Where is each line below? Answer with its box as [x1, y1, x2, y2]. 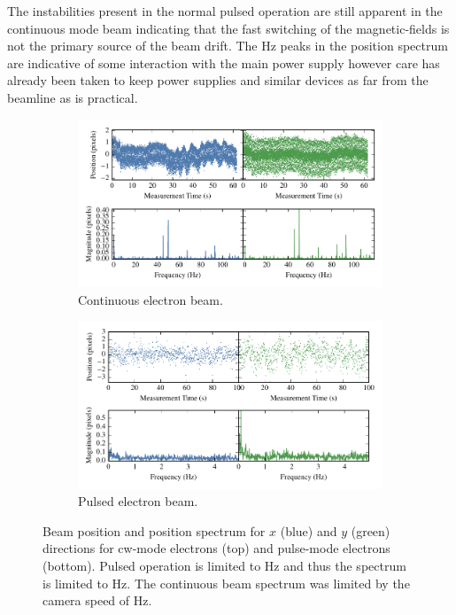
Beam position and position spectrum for [43, 521, 266, 540]
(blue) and [280, 521, 337, 540]
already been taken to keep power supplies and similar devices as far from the [7, 71, 429, 90]
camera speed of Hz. [43, 591, 152, 610]
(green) [351, 521, 390, 540]
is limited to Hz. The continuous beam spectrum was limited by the [43, 573, 410, 592]
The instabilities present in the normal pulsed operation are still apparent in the [7, 2, 443, 19]
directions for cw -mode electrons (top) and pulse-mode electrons [43, 539, 390, 557]
